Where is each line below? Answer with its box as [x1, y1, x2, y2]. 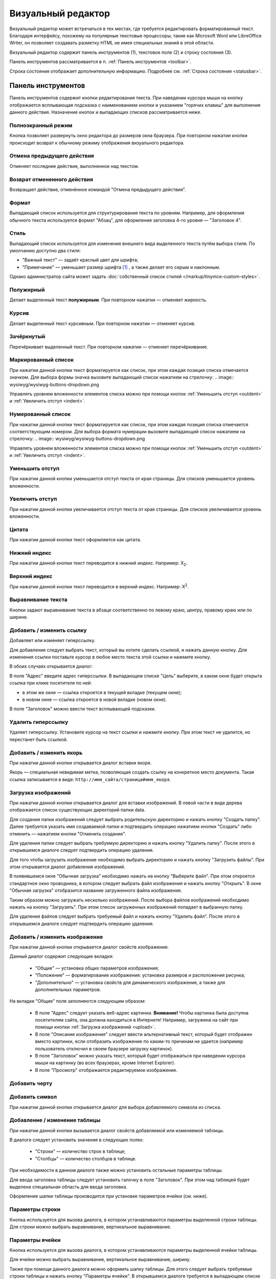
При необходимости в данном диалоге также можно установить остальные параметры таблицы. [9, 1167, 223, 1174]
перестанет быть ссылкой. [9, 736, 68, 742]
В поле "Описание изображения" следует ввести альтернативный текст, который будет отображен [35, 1031, 252, 1037]
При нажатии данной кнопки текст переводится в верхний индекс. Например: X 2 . [9, 582, 189, 589]
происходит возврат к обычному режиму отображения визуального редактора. [9, 140, 185, 146]
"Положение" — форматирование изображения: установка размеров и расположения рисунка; [35, 972, 245, 978]
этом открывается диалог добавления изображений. [9, 864, 125, 870]
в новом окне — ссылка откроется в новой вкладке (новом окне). [22, 696, 167, 702]
